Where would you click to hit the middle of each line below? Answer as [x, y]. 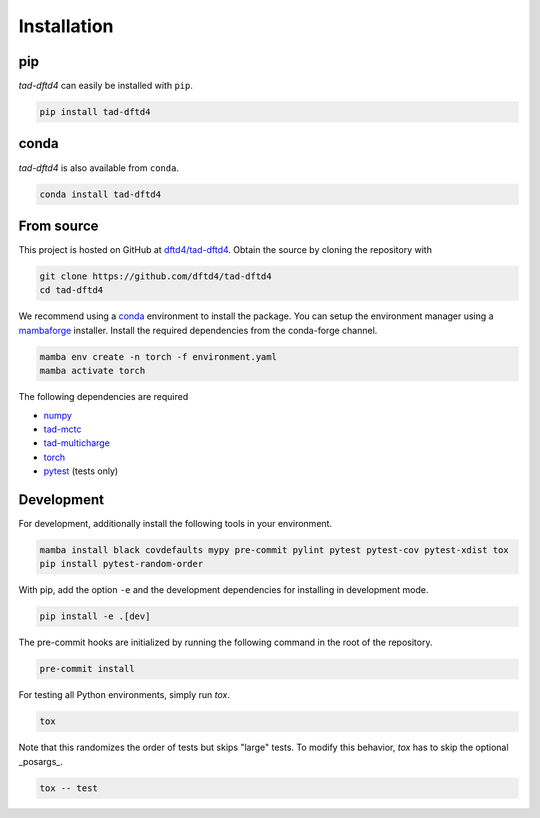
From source [58, 225]
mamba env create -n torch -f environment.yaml [158, 356]
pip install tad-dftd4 [95, 112]
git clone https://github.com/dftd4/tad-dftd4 [155, 276]
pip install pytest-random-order [121, 564]
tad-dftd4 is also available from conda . [99, 167]
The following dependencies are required [103, 397]
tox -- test [69, 788]
